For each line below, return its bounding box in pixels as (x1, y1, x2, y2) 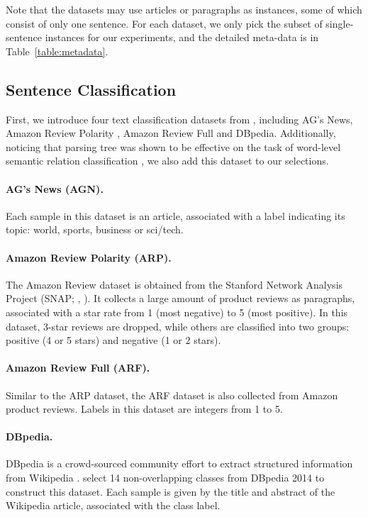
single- (325, 16, 354, 30)
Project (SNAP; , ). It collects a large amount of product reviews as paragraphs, (6, 291, 355, 306)
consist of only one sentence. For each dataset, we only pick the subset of (6, 16, 323, 30)
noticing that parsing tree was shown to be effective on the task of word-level (6, 139, 341, 154)
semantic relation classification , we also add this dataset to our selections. (6, 153, 329, 168)
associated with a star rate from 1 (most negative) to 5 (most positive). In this (6, 304, 348, 319)
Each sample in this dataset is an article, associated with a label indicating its (6, 208, 345, 223)
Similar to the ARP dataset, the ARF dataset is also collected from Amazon (6, 387, 338, 402)
